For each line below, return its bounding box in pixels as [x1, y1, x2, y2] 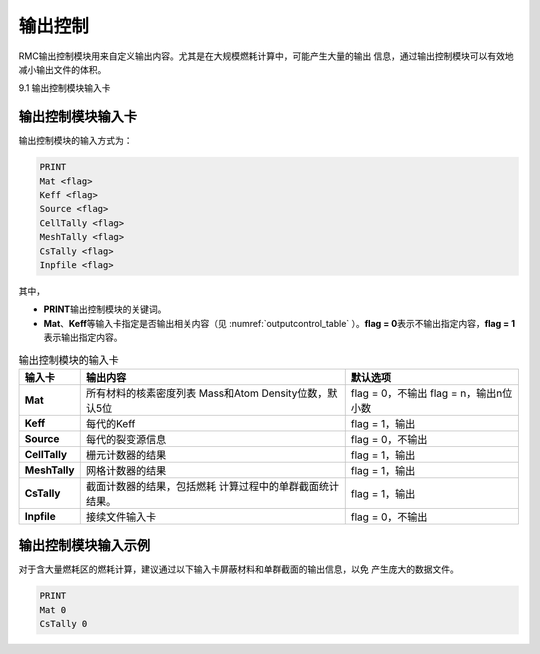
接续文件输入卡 [85, 510, 157, 524]
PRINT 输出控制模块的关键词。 [43, 303, 167, 315]
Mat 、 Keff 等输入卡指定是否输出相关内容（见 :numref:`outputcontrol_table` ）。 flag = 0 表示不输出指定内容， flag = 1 [43, 317, 515, 329]
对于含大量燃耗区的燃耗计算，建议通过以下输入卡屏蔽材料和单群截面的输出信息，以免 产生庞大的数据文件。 [18, 563, 459, 575]
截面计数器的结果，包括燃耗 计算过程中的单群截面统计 [85, 479, 340, 493]
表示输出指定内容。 [43, 331, 123, 344]
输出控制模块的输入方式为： [18, 135, 133, 147]
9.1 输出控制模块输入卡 [18, 82, 111, 94]
